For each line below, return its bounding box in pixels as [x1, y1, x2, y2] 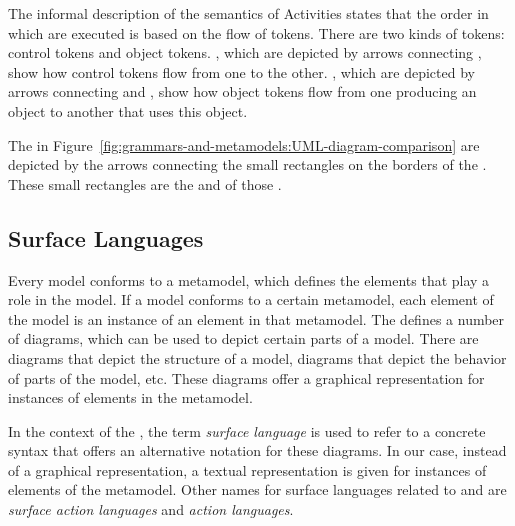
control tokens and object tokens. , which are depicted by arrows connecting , [8, 42, 482, 63]
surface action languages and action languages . [8, 499, 294, 520]
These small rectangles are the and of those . [8, 173, 282, 194]
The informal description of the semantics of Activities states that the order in [8, 3, 489, 23]
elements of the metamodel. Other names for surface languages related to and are [8, 479, 507, 500]
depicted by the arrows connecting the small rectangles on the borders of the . [8, 154, 487, 175]
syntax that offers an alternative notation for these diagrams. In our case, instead [8, 440, 507, 461]
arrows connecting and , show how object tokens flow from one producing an [8, 81, 477, 102]
